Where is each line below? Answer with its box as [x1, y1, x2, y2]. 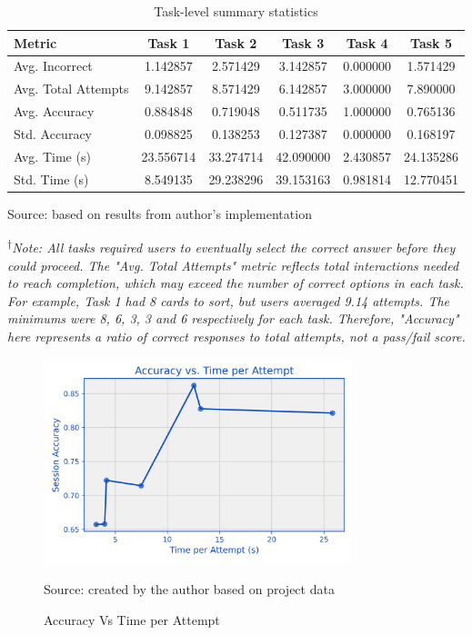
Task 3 [282, 33, 325, 52]
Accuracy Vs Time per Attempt [44, 610, 220, 629]
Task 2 [215, 33, 257, 52]
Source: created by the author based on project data [44, 580, 335, 599]
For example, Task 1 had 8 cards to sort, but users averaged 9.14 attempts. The [7, 291, 450, 310]
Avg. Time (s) [14, 146, 91, 165]
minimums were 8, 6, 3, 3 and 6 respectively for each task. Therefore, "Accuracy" [7, 309, 459, 328]
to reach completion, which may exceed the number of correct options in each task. [7, 273, 464, 293]
